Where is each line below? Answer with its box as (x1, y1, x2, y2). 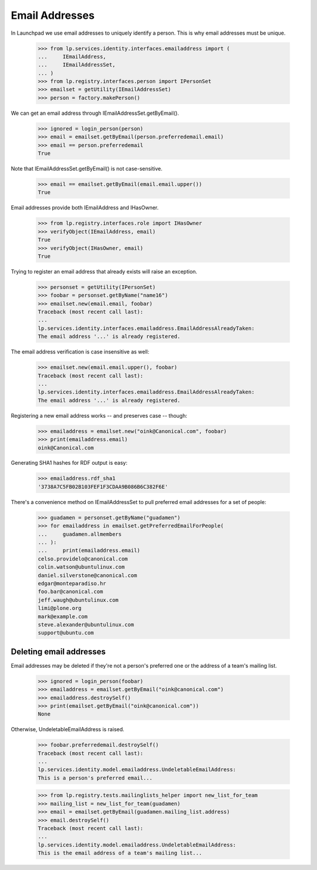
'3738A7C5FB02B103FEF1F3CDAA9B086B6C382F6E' (38, 483, 168, 490)
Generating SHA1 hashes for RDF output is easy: (11, 459, 127, 466)
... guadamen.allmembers (38, 531, 122, 538)
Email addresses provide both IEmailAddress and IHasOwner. (11, 204, 159, 211)
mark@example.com (38, 613, 88, 620)
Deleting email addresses (11, 646, 106, 656)
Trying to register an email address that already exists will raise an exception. (11, 268, 198, 275)
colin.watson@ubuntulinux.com (38, 564, 125, 571)
